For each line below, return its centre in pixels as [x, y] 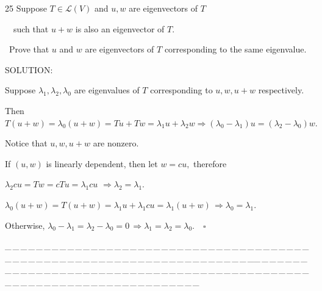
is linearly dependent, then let [102, 163]
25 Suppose [26, 8]
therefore [210, 163]
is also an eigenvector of [120, 28]
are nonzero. [116, 143]
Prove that [29, 49]
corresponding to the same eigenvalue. [235, 49]
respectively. [281, 90]
